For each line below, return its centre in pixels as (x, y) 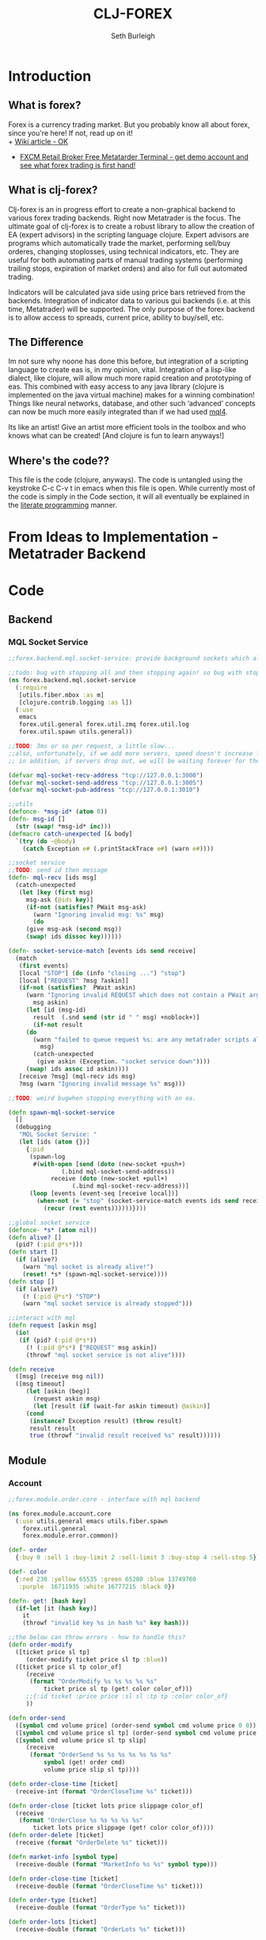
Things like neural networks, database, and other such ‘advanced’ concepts (132, 403)
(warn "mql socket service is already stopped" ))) (108, 1304)
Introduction (50, 76)
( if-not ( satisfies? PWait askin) (77, 988)
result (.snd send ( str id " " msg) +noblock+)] (116, 1017)
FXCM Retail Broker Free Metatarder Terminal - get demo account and (134, 156)
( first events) (44, 966)
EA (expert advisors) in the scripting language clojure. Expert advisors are (129, 234)
